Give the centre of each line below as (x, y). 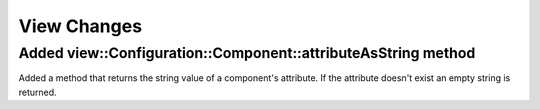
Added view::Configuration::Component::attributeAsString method (247, 53)
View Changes (80, 26)
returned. (37, 92)
